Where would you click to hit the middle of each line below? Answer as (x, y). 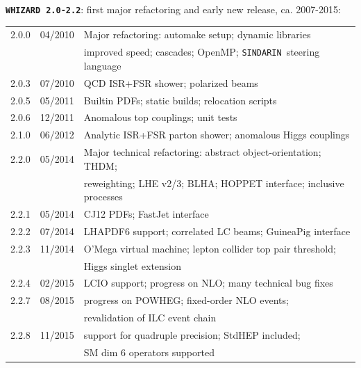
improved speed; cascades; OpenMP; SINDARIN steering (202, 52)
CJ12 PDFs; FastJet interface (146, 214)
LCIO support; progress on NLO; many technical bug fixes (208, 283)
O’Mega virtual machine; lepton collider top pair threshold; (210, 248)
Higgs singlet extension (133, 265)
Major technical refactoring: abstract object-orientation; (202, 152)
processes (103, 197)
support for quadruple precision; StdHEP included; (192, 334)
